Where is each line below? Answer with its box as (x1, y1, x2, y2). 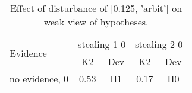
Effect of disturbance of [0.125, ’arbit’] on (10, 1, 182, 15)
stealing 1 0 (78, 37, 126, 51)
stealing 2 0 (135, 37, 183, 51)
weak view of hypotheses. (43, 15, 149, 28)
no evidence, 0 (10, 72, 69, 85)
